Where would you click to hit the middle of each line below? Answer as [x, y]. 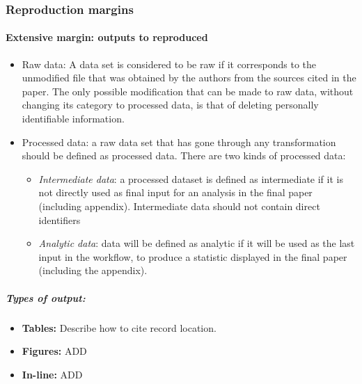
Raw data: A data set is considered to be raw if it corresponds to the [169, 64]
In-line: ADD [52, 374]
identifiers [60, 219]
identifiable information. [73, 119]
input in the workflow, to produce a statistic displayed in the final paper [193, 256]
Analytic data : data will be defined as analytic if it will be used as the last [197, 243]
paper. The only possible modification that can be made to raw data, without [188, 91]
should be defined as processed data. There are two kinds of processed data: [184, 155]
